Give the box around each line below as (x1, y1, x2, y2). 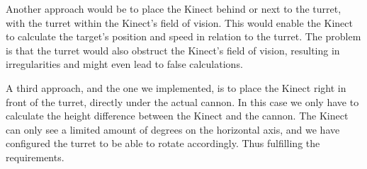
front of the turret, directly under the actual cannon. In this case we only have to (6, 94, 359, 109)
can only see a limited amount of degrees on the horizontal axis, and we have (6, 122, 340, 136)
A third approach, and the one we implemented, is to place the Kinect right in (6, 80, 346, 95)
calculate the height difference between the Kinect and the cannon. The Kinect (6, 108, 349, 123)
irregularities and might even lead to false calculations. (6, 57, 243, 71)
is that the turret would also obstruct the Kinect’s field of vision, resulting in (6, 42, 340, 57)
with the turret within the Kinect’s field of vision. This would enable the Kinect (6, 15, 353, 30)
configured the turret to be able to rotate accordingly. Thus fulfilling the (6, 136, 320, 151)
